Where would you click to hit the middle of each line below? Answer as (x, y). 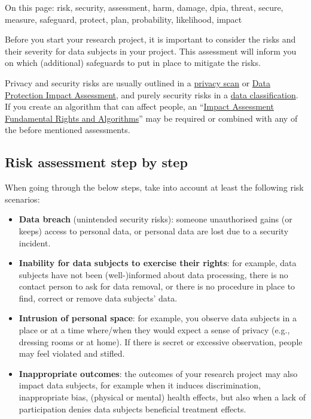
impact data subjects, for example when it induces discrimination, (140, 385)
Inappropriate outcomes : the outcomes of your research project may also (158, 373)
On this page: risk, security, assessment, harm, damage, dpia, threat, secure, (144, 7)
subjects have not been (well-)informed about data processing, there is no (153, 274)
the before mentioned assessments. (68, 130)
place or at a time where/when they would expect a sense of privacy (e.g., (154, 330)
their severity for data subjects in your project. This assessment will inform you (151, 51)
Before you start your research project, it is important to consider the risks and (150, 39)
